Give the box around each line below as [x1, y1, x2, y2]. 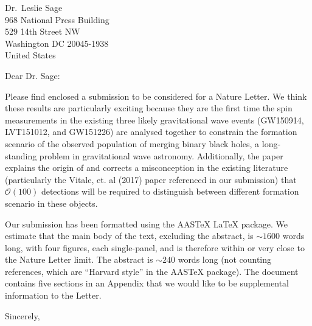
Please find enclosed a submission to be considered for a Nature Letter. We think [5, 89, 307, 102]
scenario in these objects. [5, 196, 98, 209]
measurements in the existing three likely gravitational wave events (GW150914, [5, 113, 304, 126]
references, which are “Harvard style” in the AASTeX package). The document [5, 265, 299, 277]
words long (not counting [178, 253, 272, 266]
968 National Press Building [5, 13, 109, 26]
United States [5, 49, 56, 61]
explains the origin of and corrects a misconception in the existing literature [5, 161, 288, 174]
